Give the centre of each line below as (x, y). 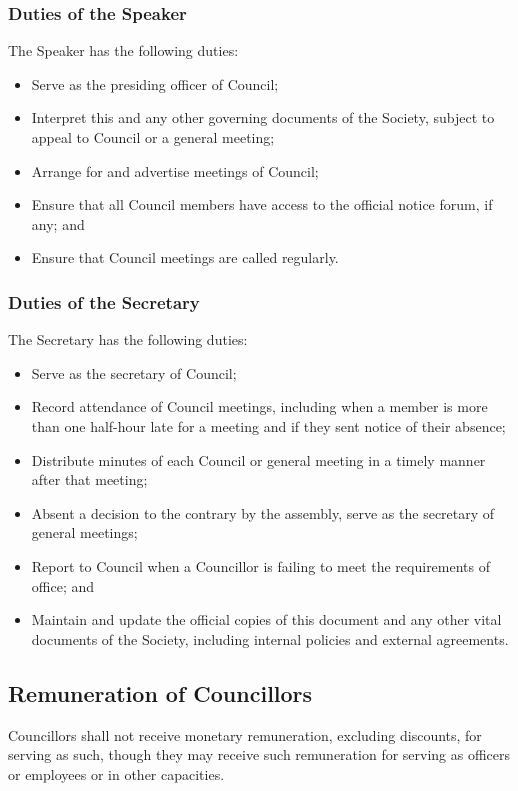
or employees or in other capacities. (116, 773)
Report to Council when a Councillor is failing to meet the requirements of (261, 565)
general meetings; (84, 532)
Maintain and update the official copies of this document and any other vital (266, 619)
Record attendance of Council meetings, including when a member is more (259, 406)
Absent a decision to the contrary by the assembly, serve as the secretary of (263, 512)
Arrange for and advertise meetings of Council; (175, 170)
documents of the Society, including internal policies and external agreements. (270, 638)
